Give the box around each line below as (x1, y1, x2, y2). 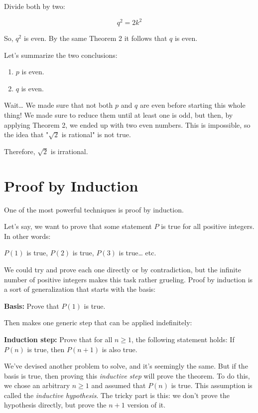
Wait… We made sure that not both (4, 100, 113, 110)
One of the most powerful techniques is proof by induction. (4, 204, 184, 214)
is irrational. (50, 146, 88, 156)
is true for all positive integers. (161, 221, 255, 231)
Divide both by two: (4, 1, 65, 11)
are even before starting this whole (139, 100, 246, 110)
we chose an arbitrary (4, 380, 70, 391)
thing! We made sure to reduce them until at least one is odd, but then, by (4, 110, 233, 120)
